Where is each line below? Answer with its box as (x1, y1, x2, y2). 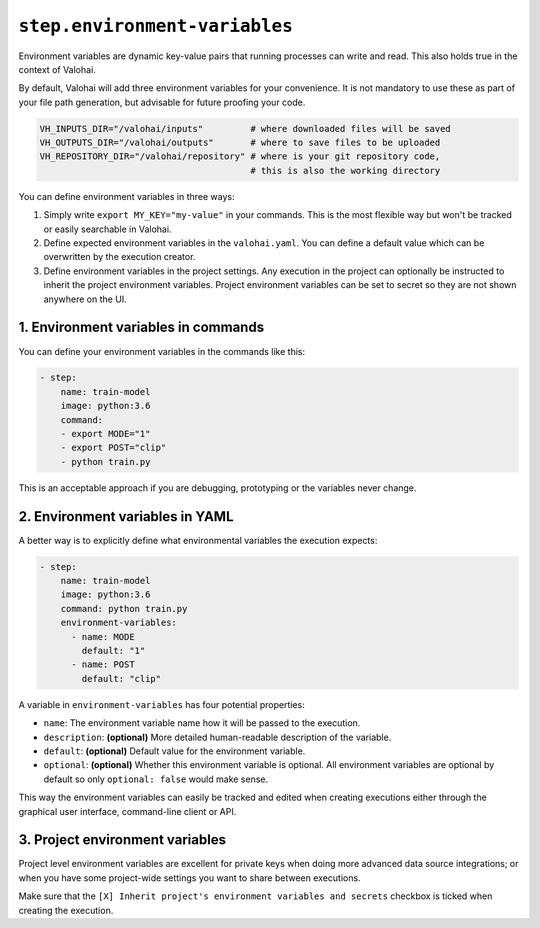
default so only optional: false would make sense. (43, 773, 269, 785)
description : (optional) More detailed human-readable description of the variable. (43, 731, 392, 743)
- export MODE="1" (60, 428, 151, 440)
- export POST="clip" (60, 442, 167, 454)
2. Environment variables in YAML (18, 508, 234, 525)
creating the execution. (18, 904, 114, 916)
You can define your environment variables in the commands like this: (18, 345, 306, 357)
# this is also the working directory (250, 165, 441, 176)
